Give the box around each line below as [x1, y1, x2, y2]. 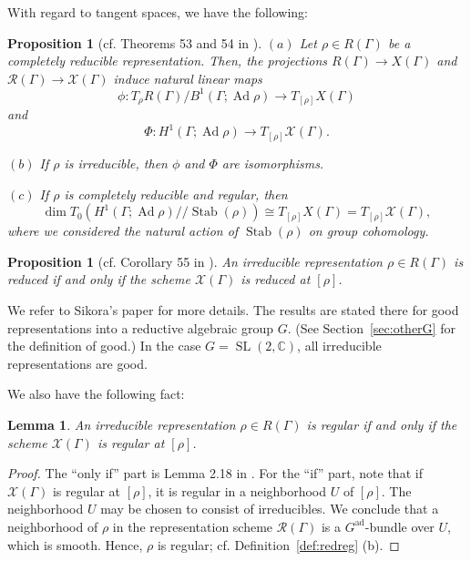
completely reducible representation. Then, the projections [7, 51, 328, 70]
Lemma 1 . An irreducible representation [7, 414, 236, 433]
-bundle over [364, 516, 435, 535]
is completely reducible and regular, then [64, 184, 288, 203]
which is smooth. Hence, [7, 535, 143, 554]
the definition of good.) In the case [7, 336, 201, 355]
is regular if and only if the [306, 414, 457, 433]
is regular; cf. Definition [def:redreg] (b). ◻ [157, 535, 400, 554]
